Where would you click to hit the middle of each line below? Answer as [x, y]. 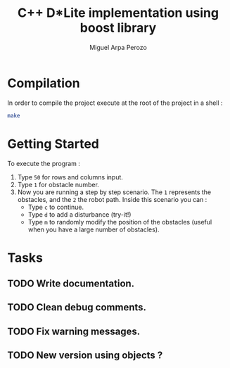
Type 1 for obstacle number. [58, 184]
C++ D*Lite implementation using [118, 13]
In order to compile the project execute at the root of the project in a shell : [115, 103]
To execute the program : [44, 163]
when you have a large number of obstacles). [94, 229]
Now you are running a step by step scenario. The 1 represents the [114, 192]
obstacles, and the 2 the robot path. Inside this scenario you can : [112, 199]
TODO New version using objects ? [85, 356]
